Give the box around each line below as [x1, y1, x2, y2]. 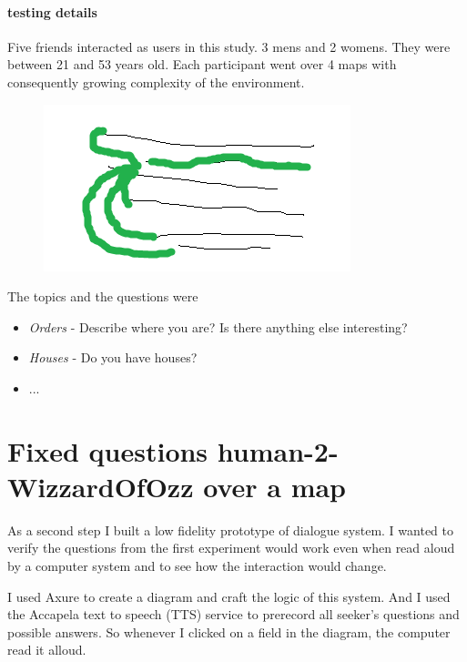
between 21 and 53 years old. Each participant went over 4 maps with [7, 55, 397, 74]
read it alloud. [7, 640, 86, 659]
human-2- [217, 432, 339, 469]
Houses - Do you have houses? [28, 348, 198, 367]
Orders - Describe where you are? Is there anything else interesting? [28, 317, 408, 336]
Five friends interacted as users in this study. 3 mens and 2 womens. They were [7, 36, 451, 56]
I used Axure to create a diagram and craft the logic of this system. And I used [7, 586, 451, 606]
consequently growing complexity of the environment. [7, 72, 305, 91]
